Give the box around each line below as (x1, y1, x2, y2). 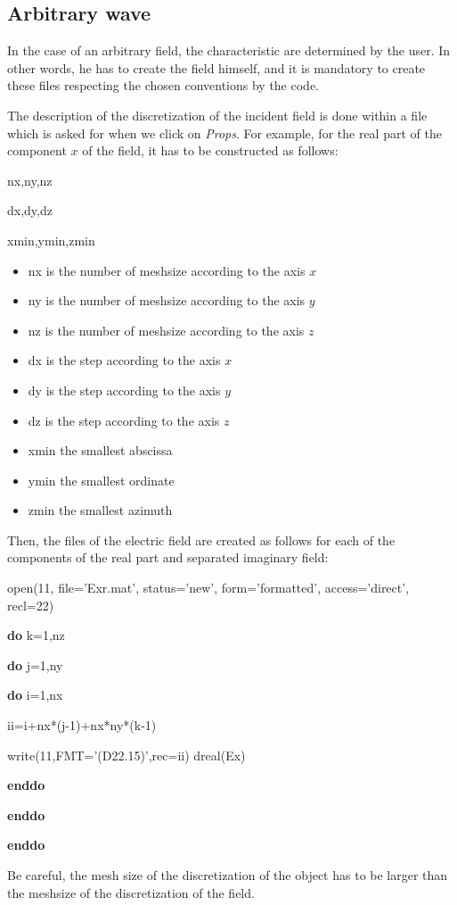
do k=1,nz (7, 626, 65, 644)
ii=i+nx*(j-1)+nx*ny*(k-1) (7, 716, 157, 735)
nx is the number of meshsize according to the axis (28, 261, 306, 279)
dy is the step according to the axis (28, 380, 221, 399)
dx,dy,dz (7, 201, 53, 220)
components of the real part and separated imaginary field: (7, 548, 329, 567)
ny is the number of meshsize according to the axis (28, 291, 306, 310)
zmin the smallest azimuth (28, 501, 173, 519)
